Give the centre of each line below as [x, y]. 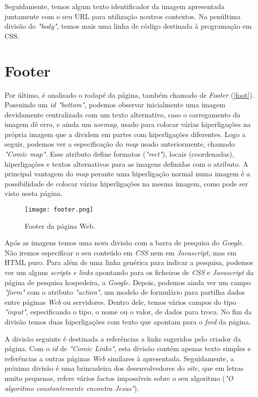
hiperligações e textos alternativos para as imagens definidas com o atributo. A [126, 163]
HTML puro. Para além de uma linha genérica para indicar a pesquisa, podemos [129, 262]
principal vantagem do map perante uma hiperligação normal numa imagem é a [127, 174]
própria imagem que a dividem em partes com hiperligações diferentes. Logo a [125, 134]
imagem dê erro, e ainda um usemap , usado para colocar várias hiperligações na [128, 124]
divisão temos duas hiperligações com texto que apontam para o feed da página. [128, 322]
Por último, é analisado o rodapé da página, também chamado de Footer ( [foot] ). [130, 94]
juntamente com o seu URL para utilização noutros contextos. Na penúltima [123, 16]
